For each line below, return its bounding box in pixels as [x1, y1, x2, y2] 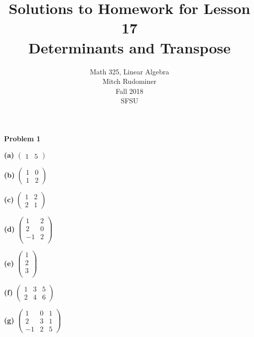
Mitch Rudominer [103, 76, 156, 86]
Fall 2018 [116, 85, 143, 96]
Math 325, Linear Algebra [90, 66, 169, 76]
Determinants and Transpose [28, 37, 231, 57]
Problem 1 [4, 133, 41, 143]
